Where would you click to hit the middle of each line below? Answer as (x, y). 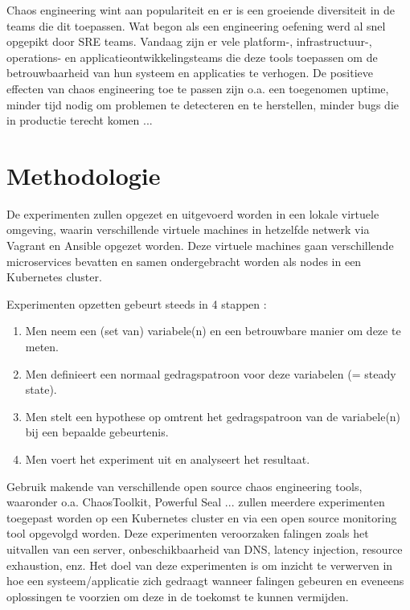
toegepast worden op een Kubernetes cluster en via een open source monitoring (202, 517)
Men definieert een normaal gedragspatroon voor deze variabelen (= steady (211, 373)
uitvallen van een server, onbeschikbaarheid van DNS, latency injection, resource (205, 549)
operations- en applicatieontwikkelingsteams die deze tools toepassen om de (192, 57)
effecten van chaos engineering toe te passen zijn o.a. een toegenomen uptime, (198, 88)
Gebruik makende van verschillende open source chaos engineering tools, (184, 486)
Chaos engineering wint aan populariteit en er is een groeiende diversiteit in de (201, 10)
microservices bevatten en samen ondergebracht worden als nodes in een (184, 261)
